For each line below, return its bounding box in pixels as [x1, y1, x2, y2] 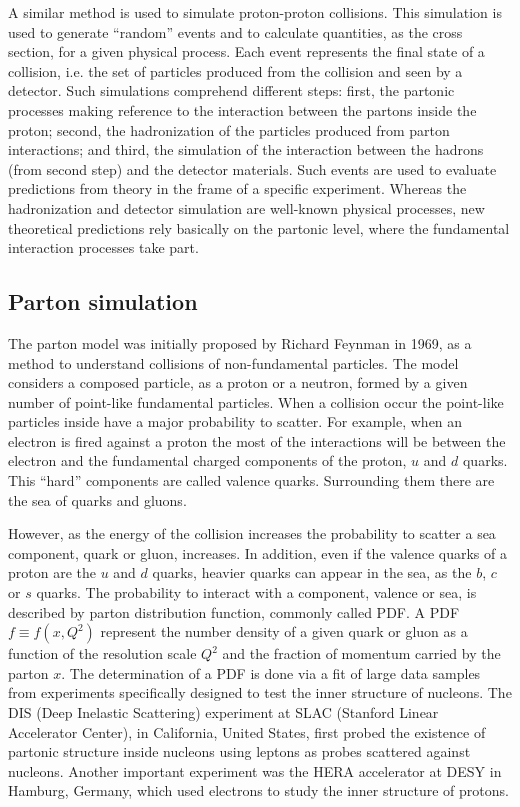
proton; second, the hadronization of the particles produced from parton [8, 119, 450, 140]
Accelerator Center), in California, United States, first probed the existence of [8, 721, 486, 742]
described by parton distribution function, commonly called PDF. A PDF [8, 601, 460, 622]
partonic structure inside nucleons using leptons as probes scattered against [8, 741, 471, 762]
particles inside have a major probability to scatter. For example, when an [8, 411, 463, 432]
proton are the [8, 562, 96, 583]
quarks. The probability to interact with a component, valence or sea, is [36, 582, 477, 603]
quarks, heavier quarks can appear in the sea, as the [152, 562, 472, 583]
